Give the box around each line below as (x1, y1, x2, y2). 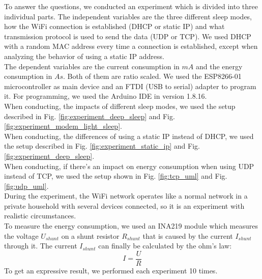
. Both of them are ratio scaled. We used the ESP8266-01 (63, 71, 242, 81)
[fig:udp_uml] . (4, 180, 49, 191)
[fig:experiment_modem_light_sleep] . (4, 121, 122, 131)
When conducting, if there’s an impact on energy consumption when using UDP (4, 160, 254, 171)
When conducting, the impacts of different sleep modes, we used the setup (4, 100, 236, 111)
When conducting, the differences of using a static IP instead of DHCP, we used (4, 130, 254, 141)
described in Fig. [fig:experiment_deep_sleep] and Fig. (4, 110, 175, 121)
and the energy (196, 61, 243, 71)
